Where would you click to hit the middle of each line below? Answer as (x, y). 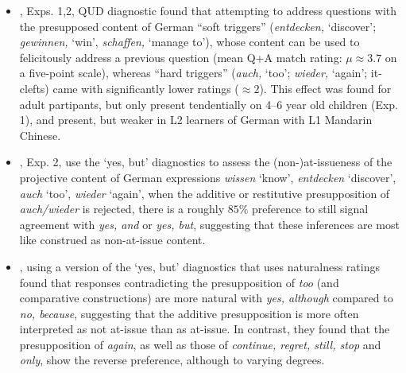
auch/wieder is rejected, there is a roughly (122, 209)
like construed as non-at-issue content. (112, 240)
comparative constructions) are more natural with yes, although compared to (206, 298)
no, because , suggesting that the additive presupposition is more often (189, 313)
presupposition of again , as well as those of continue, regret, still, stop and (200, 344)
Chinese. (40, 135)
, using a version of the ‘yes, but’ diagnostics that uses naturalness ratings (199, 266)
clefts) (34, 88)
